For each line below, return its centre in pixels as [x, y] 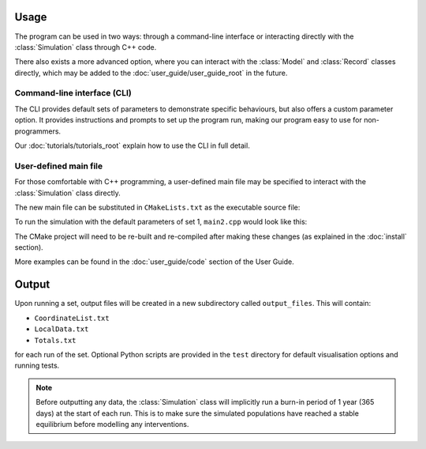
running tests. [37, 366]
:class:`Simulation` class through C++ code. [86, 47]
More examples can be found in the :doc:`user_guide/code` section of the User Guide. [155, 262]
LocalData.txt [62, 329]
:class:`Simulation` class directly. [68, 193]
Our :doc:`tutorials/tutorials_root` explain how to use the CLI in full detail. [132, 145]
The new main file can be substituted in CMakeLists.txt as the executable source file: [157, 207]
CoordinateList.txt [72, 318]
